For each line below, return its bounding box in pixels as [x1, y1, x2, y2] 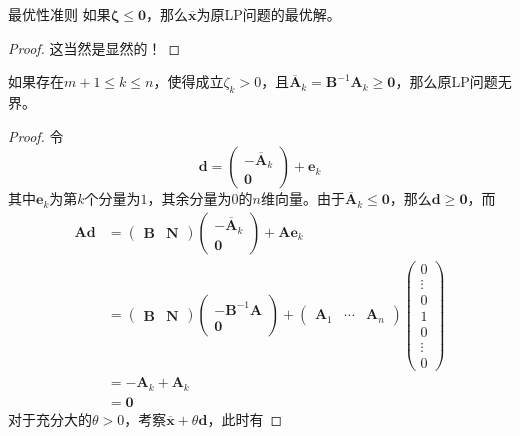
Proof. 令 [8, 125, 64, 146]
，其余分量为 [147, 188, 232, 209]
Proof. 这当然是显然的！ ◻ [8, 37, 181, 58]
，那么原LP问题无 [395, 71, 512, 92]
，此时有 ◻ [207, 408, 283, 429]
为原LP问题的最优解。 [196, 4, 341, 24]
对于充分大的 [8, 408, 92, 429]
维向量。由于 [260, 188, 345, 209]
